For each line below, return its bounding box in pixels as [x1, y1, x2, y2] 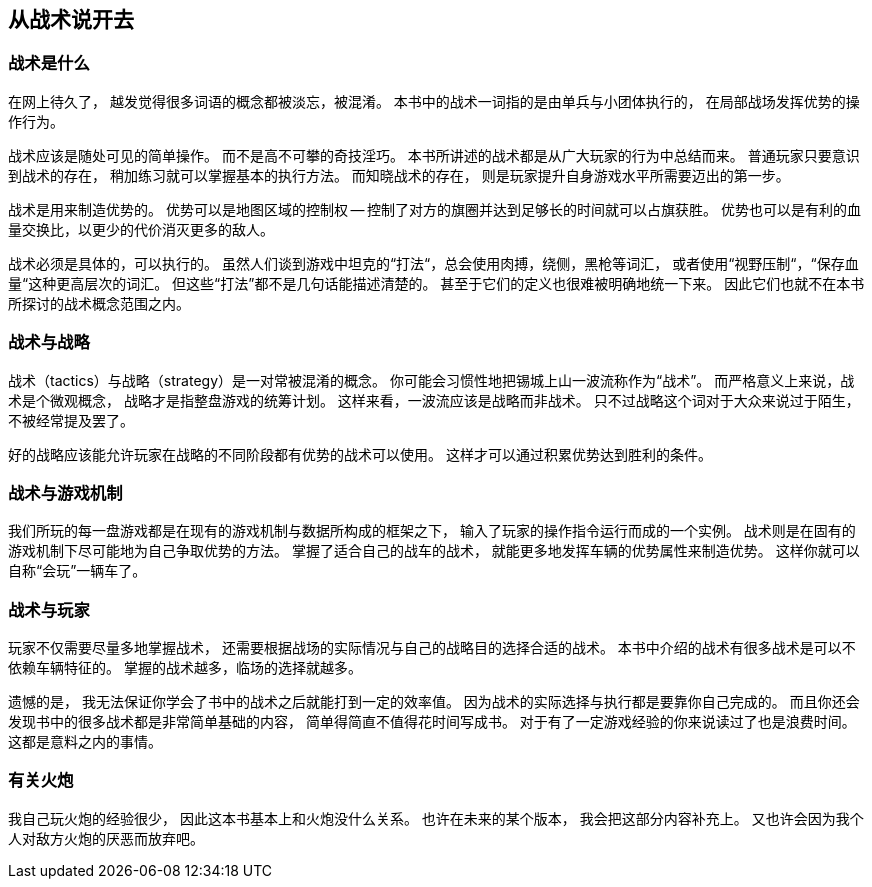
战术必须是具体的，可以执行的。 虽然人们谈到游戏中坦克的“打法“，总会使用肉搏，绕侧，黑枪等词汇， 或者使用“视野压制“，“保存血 [8, 254, 859, 272]
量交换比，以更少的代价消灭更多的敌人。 [8, 220, 274, 238]
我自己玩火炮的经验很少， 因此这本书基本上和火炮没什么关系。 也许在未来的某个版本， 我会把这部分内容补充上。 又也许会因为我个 [8, 809, 864, 827]
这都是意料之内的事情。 [8, 733, 162, 751]
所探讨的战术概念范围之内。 [8, 294, 190, 312]
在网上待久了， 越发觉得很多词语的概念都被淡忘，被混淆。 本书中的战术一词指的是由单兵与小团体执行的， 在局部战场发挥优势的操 [8, 92, 860, 110]
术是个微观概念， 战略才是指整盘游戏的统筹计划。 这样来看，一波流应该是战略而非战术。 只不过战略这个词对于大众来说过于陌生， [8, 391, 860, 409]
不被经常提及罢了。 [8, 411, 134, 429]
